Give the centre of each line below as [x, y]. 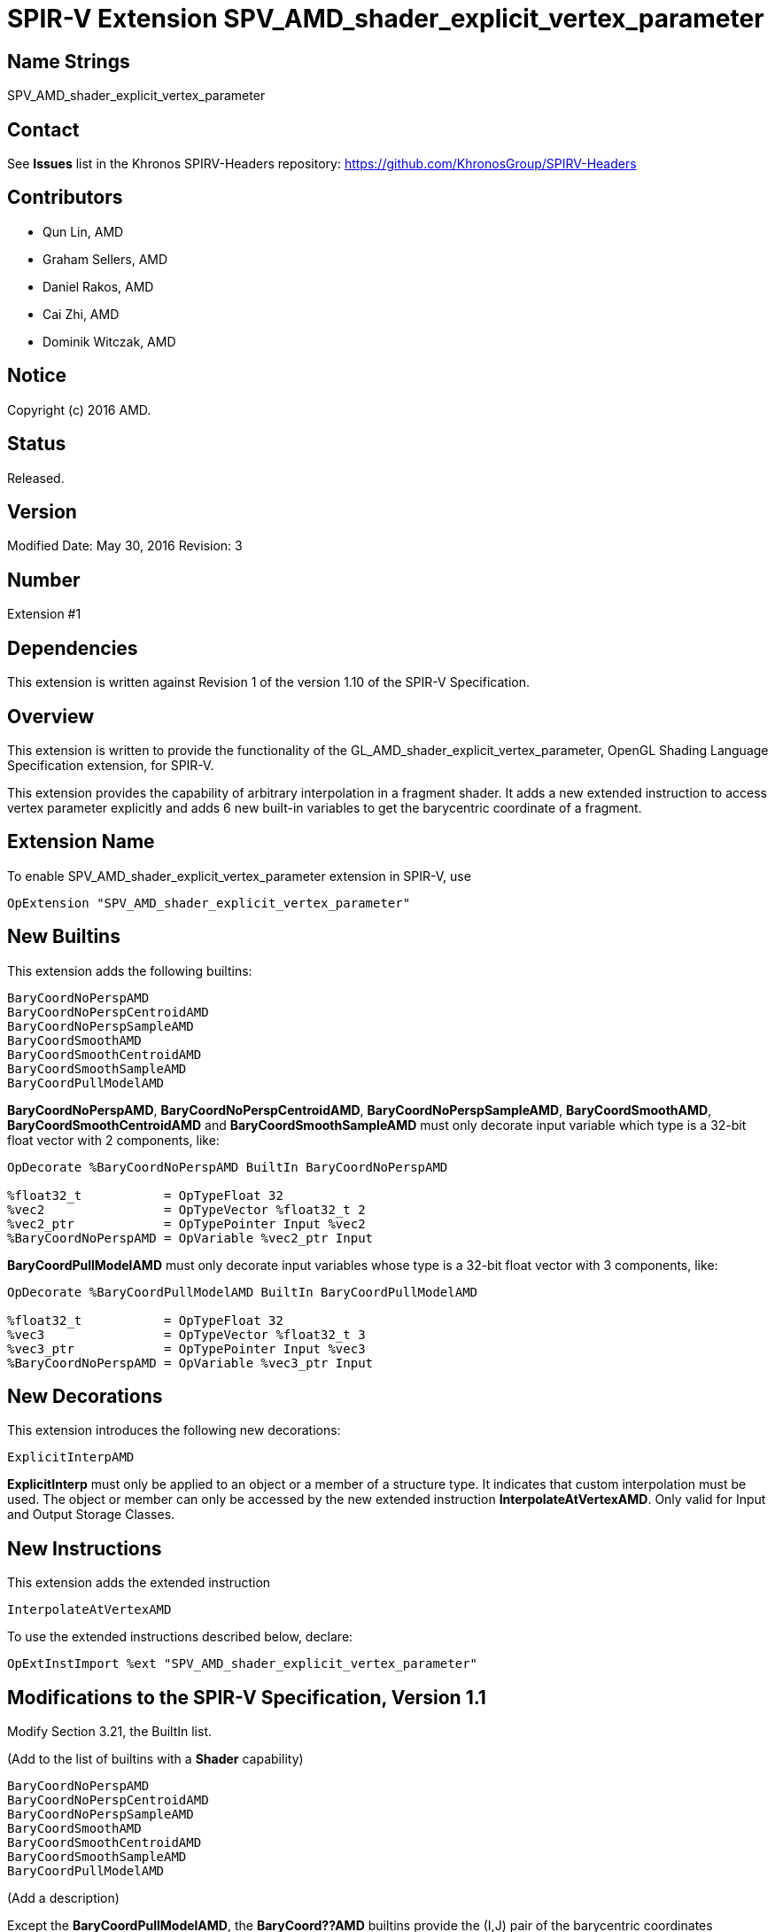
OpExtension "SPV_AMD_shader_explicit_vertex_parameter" [209, 903]
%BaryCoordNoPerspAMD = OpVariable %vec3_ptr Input [190, 1363]
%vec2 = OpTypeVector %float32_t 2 [186, 1209]
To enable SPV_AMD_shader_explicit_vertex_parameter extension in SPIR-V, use [239, 876]
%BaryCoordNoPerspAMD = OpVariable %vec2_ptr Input [190, 1238]
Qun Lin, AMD [83, 231]
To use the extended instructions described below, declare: [180, 1637]
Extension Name [81, 842]
